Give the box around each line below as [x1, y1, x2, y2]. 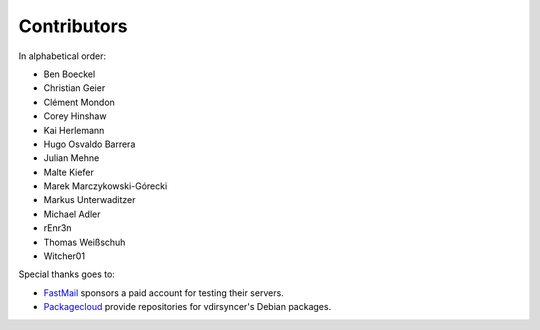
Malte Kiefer [43, 166, 95, 178]
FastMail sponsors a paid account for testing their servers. [43, 286, 284, 299]
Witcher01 [43, 250, 85, 262]
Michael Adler [43, 208, 101, 220]
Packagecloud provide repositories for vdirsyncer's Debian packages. [43, 301, 332, 313]
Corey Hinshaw [43, 110, 107, 122]
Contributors [18, 15, 129, 37]
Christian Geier [43, 82, 106, 94]
